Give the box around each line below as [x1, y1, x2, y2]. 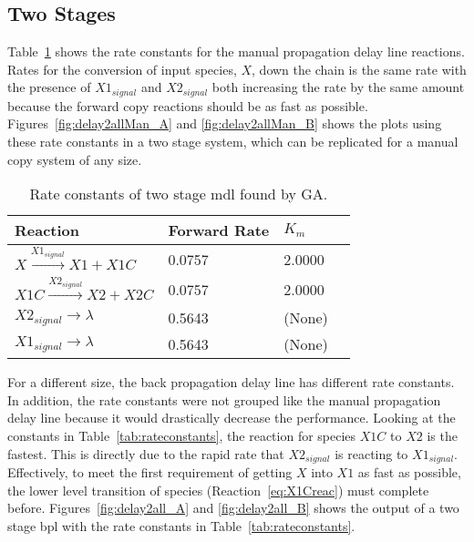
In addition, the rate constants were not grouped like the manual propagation [7, 390, 441, 409]
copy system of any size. [7, 149, 142, 169]
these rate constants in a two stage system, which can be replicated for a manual [7, 132, 459, 151]
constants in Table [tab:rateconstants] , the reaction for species [7, 425, 356, 445]
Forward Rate [168, 220, 270, 241]
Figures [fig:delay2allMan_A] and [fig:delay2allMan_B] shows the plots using [7, 114, 442, 133]
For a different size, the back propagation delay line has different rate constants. [7, 373, 455, 392]
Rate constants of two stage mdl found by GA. [29, 183, 328, 205]
